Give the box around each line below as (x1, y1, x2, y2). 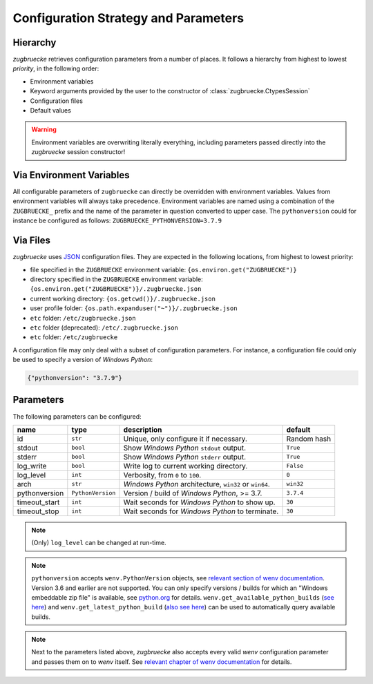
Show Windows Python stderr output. (123, 452, 247, 462)
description (123, 425, 162, 435)
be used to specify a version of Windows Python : (12, 356, 153, 364)
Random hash (286, 434, 332, 444)
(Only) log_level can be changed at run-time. (31, 539, 166, 547)
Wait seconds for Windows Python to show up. (123, 497, 276, 507)
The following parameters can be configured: (12, 412, 142, 421)
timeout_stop (17, 506, 59, 516)
